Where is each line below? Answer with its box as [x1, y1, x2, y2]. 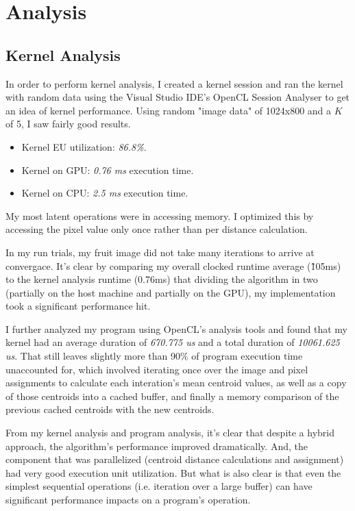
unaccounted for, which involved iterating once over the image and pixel [5, 362, 308, 376]
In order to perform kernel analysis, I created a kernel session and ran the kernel [5, 76, 343, 90]
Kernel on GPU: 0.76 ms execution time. [21, 162, 194, 177]
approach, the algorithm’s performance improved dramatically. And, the [5, 438, 308, 453]
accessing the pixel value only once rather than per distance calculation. [5, 222, 308, 236]
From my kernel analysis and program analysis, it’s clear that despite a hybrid [5, 425, 335, 440]
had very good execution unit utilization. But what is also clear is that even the [5, 465, 341, 479]
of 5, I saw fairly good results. [5, 116, 131, 131]
